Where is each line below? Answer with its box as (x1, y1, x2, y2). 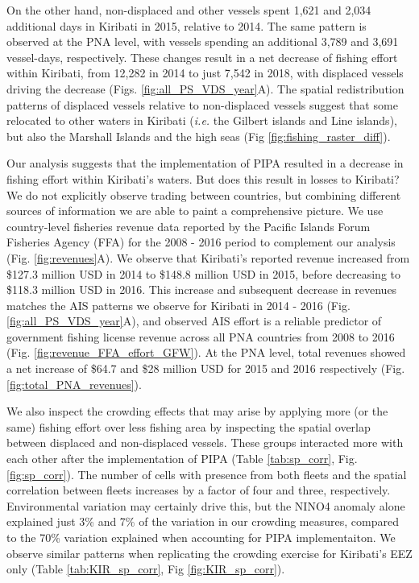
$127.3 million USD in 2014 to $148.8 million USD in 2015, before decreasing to (6, 265, 401, 282)
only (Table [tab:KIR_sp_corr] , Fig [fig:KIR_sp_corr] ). (6, 560, 285, 577)
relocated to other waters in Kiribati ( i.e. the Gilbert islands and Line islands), (6, 112, 397, 129)
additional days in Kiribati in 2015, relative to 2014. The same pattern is (6, 17, 367, 34)
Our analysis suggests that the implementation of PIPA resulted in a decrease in (6, 155, 404, 172)
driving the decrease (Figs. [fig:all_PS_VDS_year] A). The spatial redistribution (6, 80, 404, 97)
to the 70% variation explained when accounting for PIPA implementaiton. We (6, 529, 396, 545)
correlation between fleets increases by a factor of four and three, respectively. (6, 482, 391, 498)
